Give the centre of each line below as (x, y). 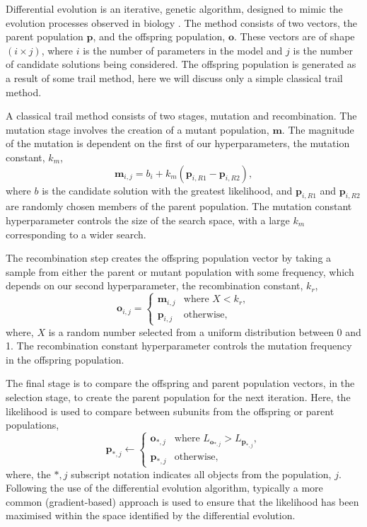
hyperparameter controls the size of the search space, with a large (148, 220)
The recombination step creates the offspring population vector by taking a (169, 258)
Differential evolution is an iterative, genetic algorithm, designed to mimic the (174, 8)
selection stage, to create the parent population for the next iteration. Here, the (178, 397)
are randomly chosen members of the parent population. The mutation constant (179, 206)
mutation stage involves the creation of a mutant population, (138, 129)
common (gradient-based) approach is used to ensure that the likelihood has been (182, 501)
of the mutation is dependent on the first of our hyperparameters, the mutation (178, 143)
